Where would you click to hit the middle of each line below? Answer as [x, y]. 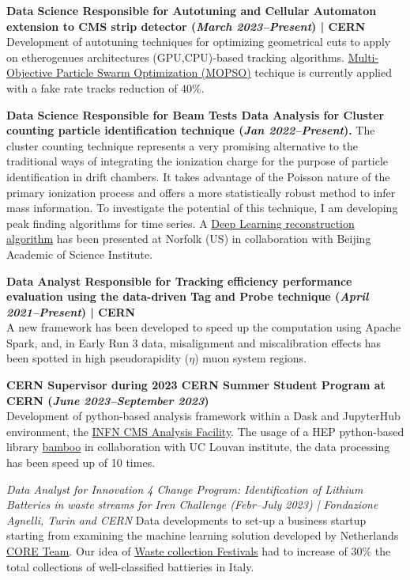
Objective [30, 72]
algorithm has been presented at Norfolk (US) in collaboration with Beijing [189, 239]
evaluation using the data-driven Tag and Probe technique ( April [188, 296]
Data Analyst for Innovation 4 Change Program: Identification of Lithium [185, 489]
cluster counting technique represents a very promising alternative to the [182, 145]
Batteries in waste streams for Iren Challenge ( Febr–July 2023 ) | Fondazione [192, 504]
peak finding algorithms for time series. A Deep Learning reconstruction [181, 223]
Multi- [363, 57]
